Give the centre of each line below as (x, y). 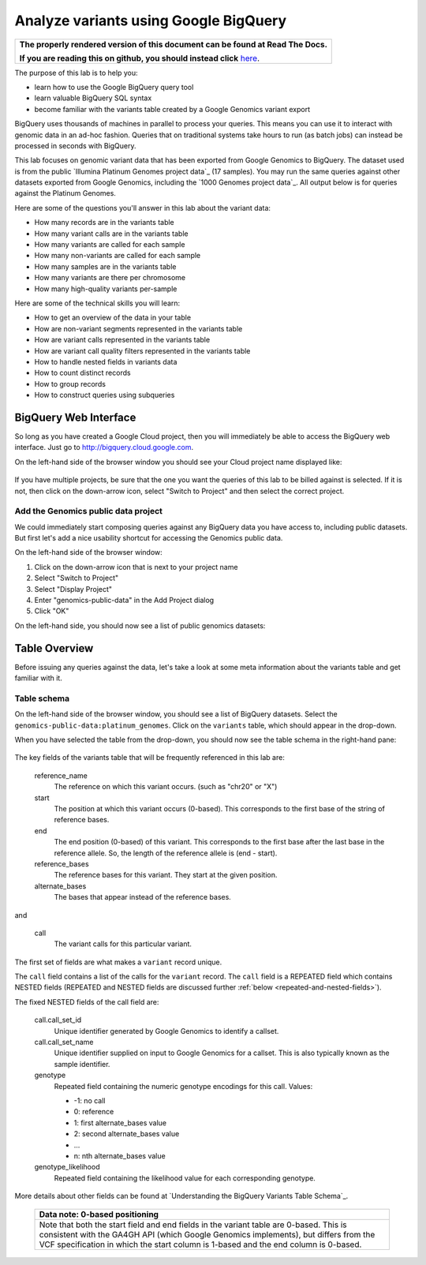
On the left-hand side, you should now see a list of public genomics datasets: (140, 625)
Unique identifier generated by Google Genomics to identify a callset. (166, 1031)
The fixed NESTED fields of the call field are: (87, 1001)
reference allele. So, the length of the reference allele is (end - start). (166, 853)
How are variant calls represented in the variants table (122, 340)
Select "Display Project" (73, 589)
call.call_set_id (58, 1020)
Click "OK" (52, 611)
